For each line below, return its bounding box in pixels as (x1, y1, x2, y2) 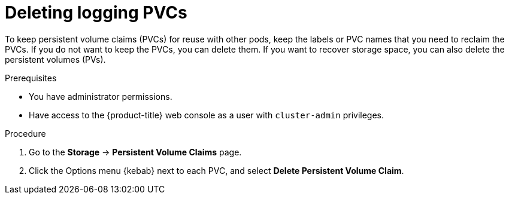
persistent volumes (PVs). (5, 54, 106, 65)
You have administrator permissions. (29, 91, 172, 102)
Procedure (5, 128, 46, 139)
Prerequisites (5, 72, 57, 83)
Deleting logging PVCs (5, 2, 187, 23)
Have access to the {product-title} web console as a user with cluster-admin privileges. (29, 109, 384, 120)
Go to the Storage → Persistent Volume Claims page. (29, 146, 242, 157)
